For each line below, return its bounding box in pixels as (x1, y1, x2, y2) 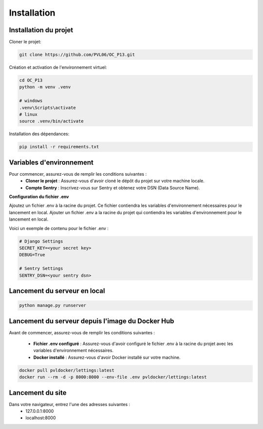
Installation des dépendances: (9, 131, 70, 137)
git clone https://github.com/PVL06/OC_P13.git (19, 52, 135, 58)
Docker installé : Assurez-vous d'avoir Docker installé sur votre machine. (33, 354, 181, 360)
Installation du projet (9, 26, 73, 34)
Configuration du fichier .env (9, 194, 69, 200)
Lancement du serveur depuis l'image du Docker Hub (9, 317, 174, 325)
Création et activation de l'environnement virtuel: (9, 64, 107, 70)
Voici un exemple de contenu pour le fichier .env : (9, 225, 109, 231)
